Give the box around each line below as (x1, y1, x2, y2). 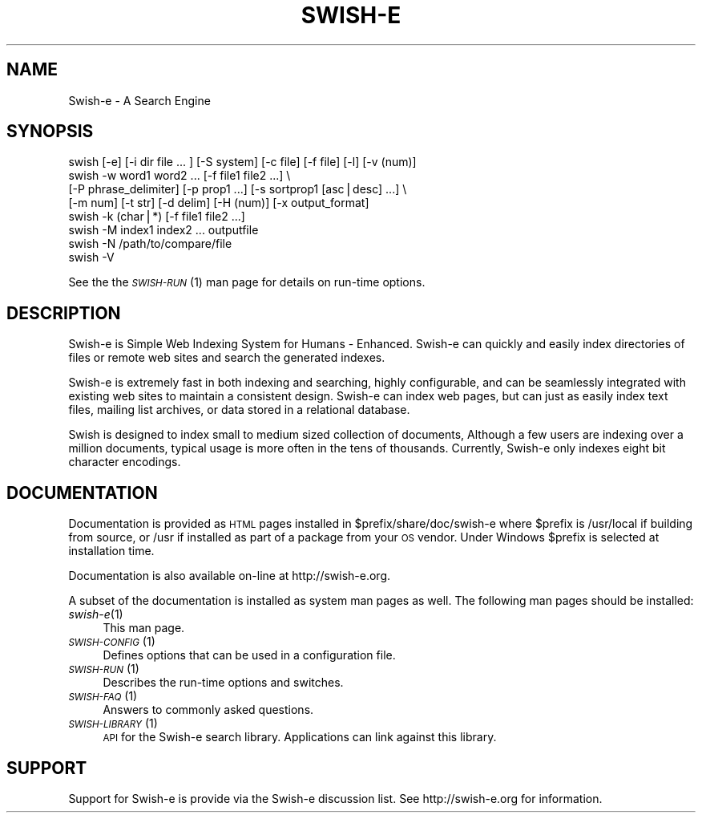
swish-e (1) (68, 607, 123, 622)
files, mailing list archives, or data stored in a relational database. (68, 403, 410, 417)
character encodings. (68, 455, 181, 469)
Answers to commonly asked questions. (103, 703, 314, 717)
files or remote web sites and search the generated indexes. (68, 351, 385, 365)
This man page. (103, 621, 185, 635)
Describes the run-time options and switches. (103, 675, 344, 690)
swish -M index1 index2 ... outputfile (68, 223, 259, 237)
